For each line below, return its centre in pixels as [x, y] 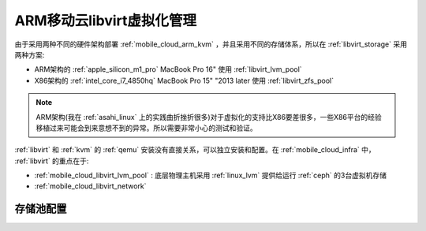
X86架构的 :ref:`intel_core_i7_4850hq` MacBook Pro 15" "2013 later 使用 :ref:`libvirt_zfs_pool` [184, 80]
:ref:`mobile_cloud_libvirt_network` [90, 186]
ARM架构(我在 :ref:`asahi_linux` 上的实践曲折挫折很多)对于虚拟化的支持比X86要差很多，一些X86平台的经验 [209, 117]
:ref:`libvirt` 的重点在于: [52, 161]
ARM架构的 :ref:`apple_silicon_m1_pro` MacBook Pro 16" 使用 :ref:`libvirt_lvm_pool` [168, 69]
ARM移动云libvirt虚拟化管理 [106, 20]
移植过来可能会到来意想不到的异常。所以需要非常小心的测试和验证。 [146, 128]
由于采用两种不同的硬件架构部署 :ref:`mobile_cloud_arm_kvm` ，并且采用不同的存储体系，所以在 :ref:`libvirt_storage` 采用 [211, 44]
